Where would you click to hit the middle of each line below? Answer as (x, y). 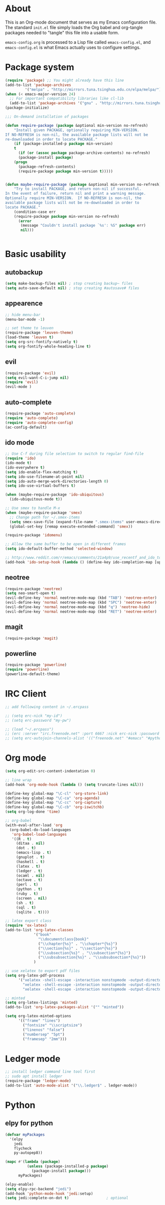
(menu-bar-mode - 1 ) (25, 319)
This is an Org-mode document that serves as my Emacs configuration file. (81, 22)
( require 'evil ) (22, 382)
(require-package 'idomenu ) (34, 535)
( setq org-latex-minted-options (38, 1016)
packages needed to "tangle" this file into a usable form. (62, 32)
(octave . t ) (29, 880)
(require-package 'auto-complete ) (41, 413)
